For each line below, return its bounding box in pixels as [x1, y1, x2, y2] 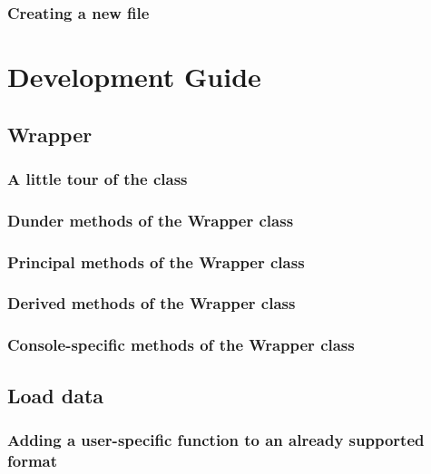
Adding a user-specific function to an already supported [7, 428, 425, 450]
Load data [7, 381, 104, 409]
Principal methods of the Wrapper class [7, 250, 305, 273]
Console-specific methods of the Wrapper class [7, 334, 355, 356]
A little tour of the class [7, 167, 188, 189]
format [7, 449, 58, 471]
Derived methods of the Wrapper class [7, 292, 296, 314]
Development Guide [7, 58, 261, 95]
